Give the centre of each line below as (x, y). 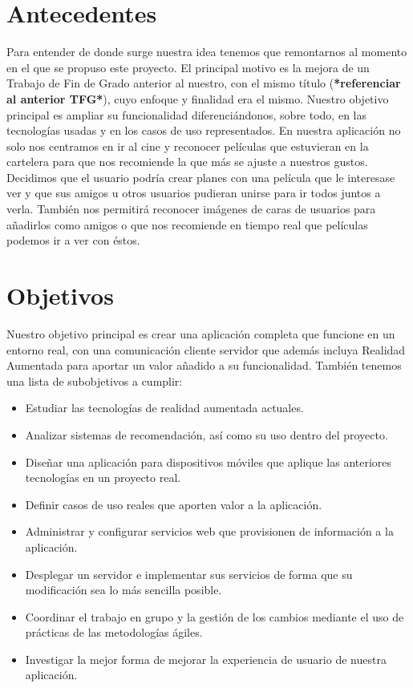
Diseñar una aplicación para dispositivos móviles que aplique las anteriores (209, 461)
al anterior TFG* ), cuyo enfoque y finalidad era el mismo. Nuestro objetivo (198, 98)
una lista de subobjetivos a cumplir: (95, 380)
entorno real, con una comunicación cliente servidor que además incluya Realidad (206, 349)
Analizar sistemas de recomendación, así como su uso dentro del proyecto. (206, 434)
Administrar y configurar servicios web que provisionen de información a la (209, 531)
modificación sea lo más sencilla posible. (123, 590)
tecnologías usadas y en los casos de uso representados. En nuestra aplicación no (204, 130)
